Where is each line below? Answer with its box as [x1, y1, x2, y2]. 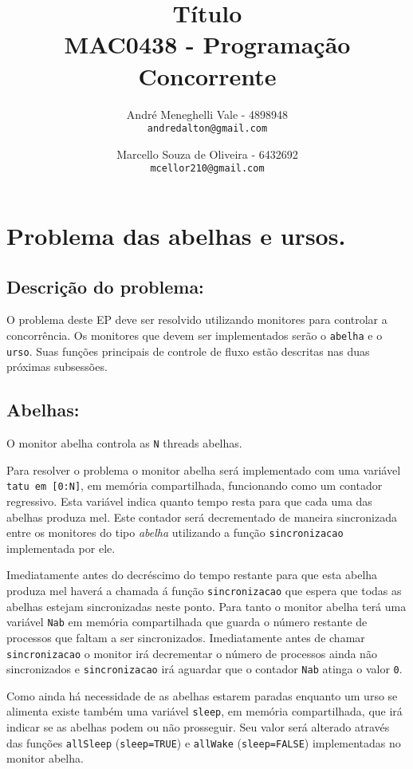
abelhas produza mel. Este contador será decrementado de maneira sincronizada [6, 508, 397, 525]
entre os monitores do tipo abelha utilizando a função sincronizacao [6, 524, 344, 541]
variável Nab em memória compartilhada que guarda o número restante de [6, 613, 368, 630]
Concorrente [138, 59, 277, 92]
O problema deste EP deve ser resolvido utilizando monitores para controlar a [6, 311, 387, 328]
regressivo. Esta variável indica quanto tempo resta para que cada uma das [6, 493, 372, 509]
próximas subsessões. [6, 358, 108, 375]
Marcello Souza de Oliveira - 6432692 [116, 145, 298, 162]
